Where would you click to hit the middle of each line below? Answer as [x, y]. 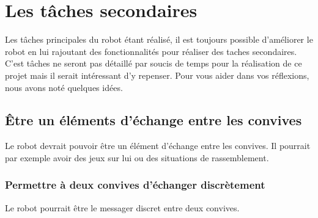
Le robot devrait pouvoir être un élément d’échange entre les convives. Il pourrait [158, 146]
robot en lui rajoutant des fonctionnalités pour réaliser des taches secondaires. [151, 51]
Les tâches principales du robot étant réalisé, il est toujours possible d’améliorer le [159, 39]
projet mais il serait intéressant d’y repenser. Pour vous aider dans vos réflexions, [157, 75]
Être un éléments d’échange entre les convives [153, 120]
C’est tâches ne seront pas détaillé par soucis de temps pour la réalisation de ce [153, 63]
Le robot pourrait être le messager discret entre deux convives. [122, 207]
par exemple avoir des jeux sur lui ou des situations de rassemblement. [137, 157]
